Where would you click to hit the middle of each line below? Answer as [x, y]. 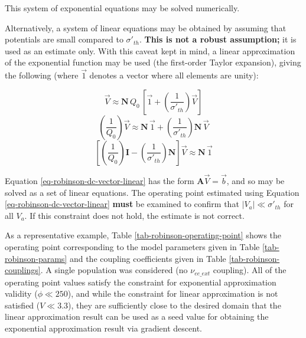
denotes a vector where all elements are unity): [174, 75]
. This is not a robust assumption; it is [218, 39]
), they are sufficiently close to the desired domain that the [175, 305]
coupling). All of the [250, 270]
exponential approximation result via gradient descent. [103, 328]
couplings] [23, 270]
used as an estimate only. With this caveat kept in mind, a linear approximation [150, 50]
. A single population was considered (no [114, 270]
